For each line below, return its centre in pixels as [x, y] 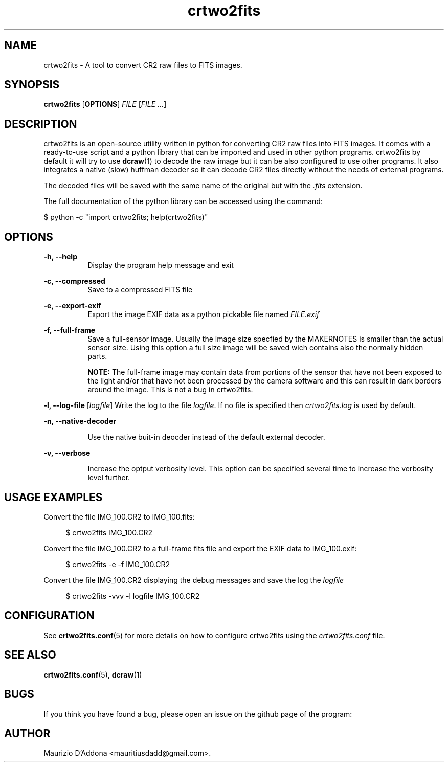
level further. [109, 478]
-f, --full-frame [70, 330]
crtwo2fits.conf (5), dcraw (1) [93, 674]
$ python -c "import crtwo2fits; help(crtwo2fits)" [126, 217]
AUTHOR [27, 733]
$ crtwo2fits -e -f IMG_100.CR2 [118, 564]
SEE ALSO [30, 655]
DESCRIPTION [41, 124]
